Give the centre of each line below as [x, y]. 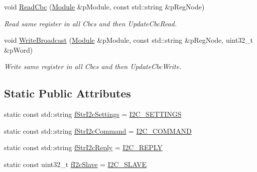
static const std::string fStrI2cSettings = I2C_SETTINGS [93, 114]
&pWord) [18, 49]
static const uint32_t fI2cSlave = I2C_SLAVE [75, 164]
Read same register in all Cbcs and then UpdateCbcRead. [90, 23]
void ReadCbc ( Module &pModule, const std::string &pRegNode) [104, 6]
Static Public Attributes [67, 93]
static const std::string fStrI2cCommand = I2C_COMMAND [98, 130]
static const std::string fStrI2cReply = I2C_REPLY [83, 147]
